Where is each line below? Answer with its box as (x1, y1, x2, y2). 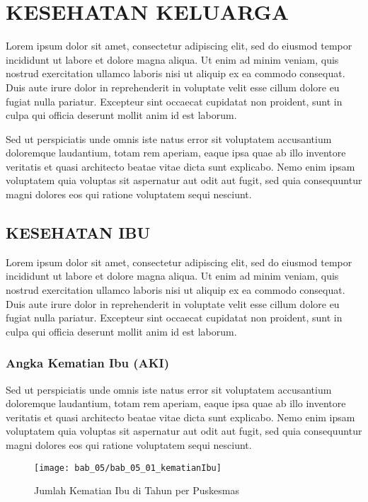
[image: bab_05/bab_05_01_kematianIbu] (34, 462, 222, 473)
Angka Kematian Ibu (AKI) (6, 354, 170, 372)
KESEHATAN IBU (6, 222, 151, 244)
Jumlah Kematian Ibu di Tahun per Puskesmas (34, 483, 240, 498)
